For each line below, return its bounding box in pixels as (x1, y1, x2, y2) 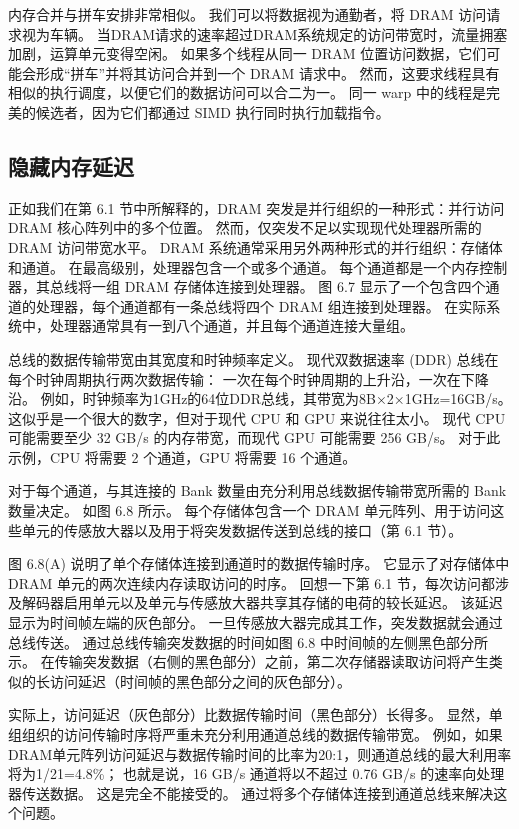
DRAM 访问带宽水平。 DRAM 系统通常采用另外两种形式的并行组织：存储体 (8, 236, 503, 257)
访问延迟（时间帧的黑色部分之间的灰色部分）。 (49, 670, 351, 691)
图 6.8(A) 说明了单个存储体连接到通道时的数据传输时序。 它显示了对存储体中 (8, 553, 510, 574)
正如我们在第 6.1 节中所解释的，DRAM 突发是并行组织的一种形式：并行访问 (8, 197, 505, 218)
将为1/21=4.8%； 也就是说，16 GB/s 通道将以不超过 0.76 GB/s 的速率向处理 (8, 763, 505, 784)
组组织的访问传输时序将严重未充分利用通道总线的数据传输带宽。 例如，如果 (8, 724, 503, 745)
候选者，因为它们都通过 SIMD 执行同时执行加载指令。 (35, 101, 390, 122)
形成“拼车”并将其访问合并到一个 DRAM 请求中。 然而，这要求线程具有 (35, 62, 500, 83)
